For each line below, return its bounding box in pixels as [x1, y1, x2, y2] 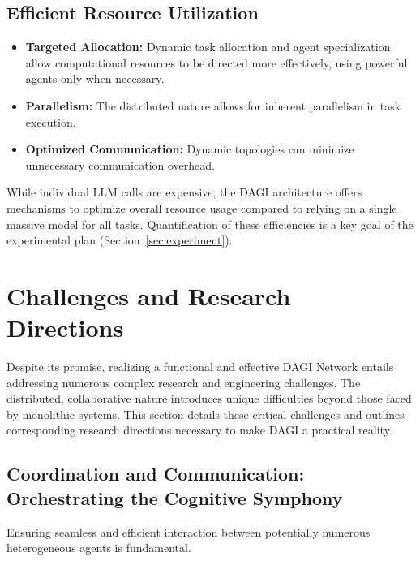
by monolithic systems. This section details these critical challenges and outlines [6, 405, 405, 422]
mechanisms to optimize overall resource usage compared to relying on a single [6, 199, 397, 216]
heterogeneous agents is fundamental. [6, 539, 191, 556]
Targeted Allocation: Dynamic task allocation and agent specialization [25, 38, 391, 55]
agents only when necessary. [25, 70, 165, 87]
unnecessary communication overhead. [25, 156, 215, 173]
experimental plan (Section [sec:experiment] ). [6, 231, 233, 248]
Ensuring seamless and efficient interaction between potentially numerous [6, 523, 371, 540]
